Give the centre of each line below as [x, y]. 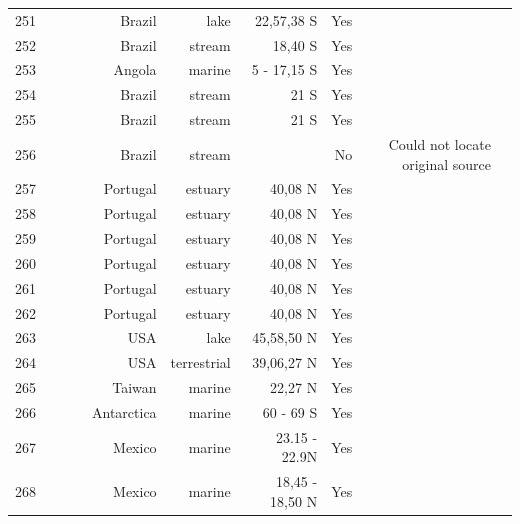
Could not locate [439, 143]
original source [446, 163]
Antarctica [124, 412]
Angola [135, 69]
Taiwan [134, 387]
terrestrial [200, 362]
